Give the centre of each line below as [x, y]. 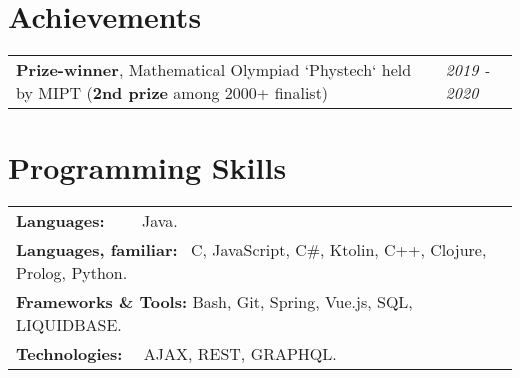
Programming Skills [147, 167]
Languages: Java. [97, 221]
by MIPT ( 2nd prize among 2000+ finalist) [172, 93]
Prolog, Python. [72, 273]
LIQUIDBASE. [69, 325]
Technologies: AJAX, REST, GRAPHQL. [176, 354]
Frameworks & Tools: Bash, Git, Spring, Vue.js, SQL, [214, 302]
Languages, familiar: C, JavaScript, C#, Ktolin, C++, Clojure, [251, 250]
